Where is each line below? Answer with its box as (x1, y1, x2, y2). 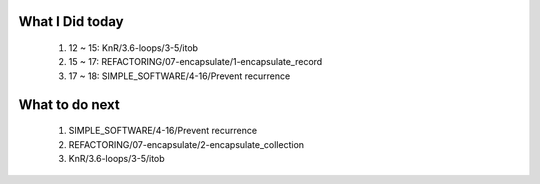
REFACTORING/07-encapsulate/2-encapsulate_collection (68, 138, 305, 150)
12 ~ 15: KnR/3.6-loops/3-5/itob (68, 42, 199, 54)
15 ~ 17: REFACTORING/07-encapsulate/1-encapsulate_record (68, 56, 323, 68)
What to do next (18, 96, 120, 113)
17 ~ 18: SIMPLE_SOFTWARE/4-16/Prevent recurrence (68, 70, 291, 82)
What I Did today (18, 13, 124, 30)
